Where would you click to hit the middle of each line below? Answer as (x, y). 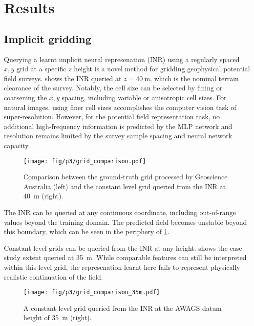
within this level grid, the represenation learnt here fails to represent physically (122, 267)
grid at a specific (41, 69)
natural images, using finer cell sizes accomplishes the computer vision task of (120, 107)
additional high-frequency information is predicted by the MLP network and (118, 126)
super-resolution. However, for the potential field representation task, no (112, 117)
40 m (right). (43, 196)
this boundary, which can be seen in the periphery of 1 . (87, 231)
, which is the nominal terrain (194, 78)
